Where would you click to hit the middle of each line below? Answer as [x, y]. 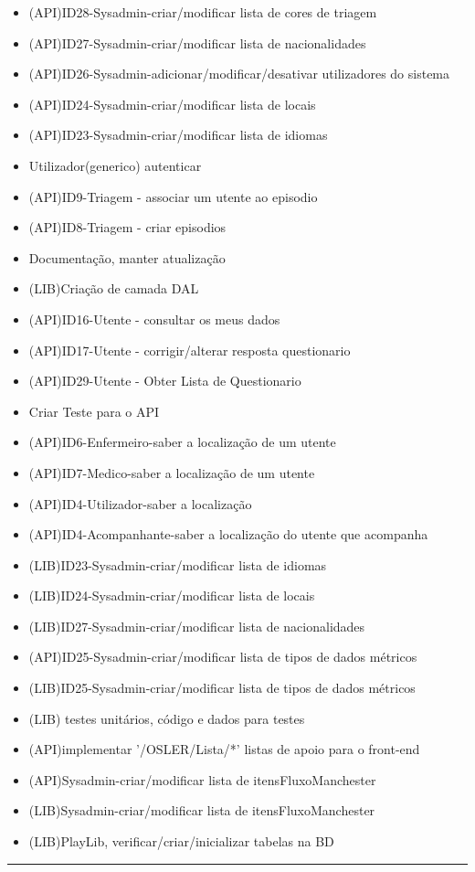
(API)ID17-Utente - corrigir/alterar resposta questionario [190, 350]
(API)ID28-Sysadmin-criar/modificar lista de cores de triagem [203, 12]
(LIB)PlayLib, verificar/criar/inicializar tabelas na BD [181, 841]
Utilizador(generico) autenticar [115, 165]
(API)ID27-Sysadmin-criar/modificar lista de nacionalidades [197, 43]
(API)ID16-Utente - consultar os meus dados [154, 319]
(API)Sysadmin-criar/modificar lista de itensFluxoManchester [202, 779]
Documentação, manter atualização [127, 257]
